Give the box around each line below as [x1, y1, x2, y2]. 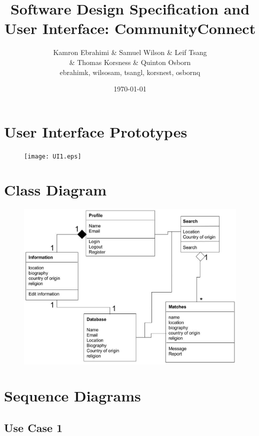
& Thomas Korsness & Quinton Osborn [69, 56, 191, 67]
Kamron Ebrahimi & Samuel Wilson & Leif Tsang [53, 47, 207, 57]
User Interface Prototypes [4, 121, 187, 141]
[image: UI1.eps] [24, 152, 81, 160]
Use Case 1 [4, 419, 63, 435]
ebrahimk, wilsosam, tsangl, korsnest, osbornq [59, 66, 200, 77]
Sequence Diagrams [4, 385, 141, 406]
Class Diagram [4, 179, 107, 200]
